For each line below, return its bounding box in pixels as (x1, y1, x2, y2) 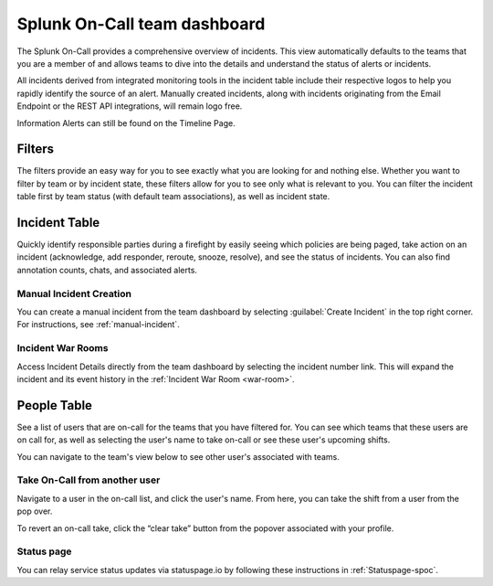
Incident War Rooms (16, 342, 109, 355)
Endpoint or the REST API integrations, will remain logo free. (16, 101, 243, 112)
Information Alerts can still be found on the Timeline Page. (16, 117, 236, 128)
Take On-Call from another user (16, 474, 161, 486)
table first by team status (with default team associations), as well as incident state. (16, 191, 330, 202)
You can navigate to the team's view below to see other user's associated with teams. (16, 451, 340, 462)
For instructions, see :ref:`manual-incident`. (16, 319, 180, 330)
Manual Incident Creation (16, 287, 132, 300)
